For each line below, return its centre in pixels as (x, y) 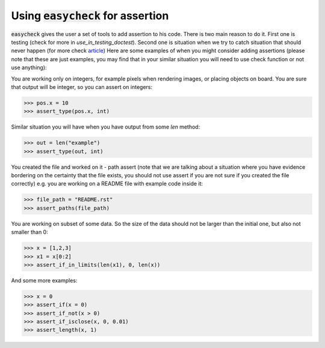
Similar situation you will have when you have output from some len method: (106, 127)
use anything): (29, 68)
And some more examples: (44, 280)
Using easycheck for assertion (90, 16)
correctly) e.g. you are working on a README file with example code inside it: (107, 184)
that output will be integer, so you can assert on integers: (82, 87)
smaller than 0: (29, 232)
